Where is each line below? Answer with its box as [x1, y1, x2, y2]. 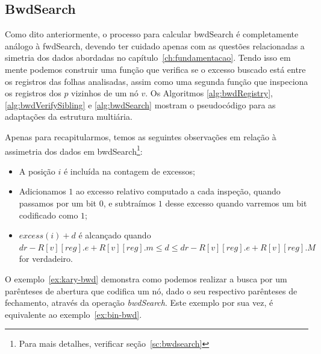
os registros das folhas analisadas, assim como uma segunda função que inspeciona [5, 75, 308, 87]
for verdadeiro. [19, 252, 73, 265]
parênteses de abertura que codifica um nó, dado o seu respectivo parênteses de [5, 284, 298, 297]
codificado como [19, 208, 78, 221]
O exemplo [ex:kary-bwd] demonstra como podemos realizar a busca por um [5, 272, 287, 285]
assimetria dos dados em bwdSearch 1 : [5, 143, 143, 157]
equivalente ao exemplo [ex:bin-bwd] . [5, 308, 142, 320]
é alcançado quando [78, 229, 151, 241]
